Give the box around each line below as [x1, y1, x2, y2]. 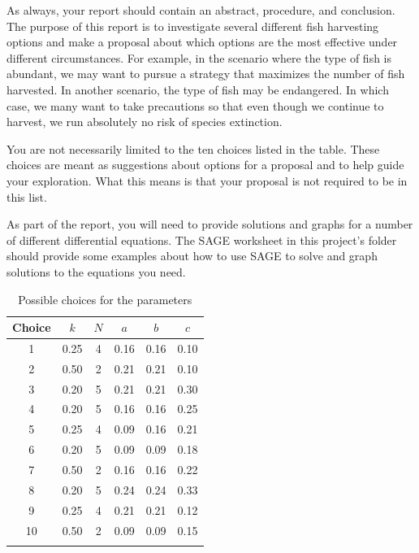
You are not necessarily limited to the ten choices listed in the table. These [6, 140, 380, 157]
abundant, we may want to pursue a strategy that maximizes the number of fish [6, 65, 405, 82]
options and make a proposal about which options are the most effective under [6, 33, 398, 50]
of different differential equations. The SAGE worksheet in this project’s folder [6, 231, 397, 248]
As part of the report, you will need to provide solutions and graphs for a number [6, 216, 413, 233]
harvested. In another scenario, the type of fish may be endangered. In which [6, 81, 389, 98]
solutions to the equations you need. [6, 263, 186, 280]
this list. [6, 188, 47, 205]
